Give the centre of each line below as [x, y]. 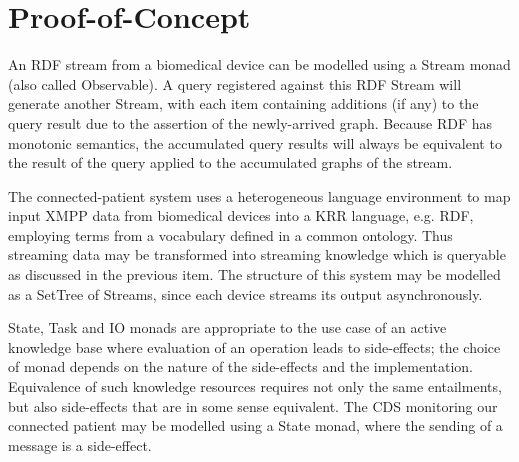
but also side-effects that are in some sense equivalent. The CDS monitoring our [253, 405]
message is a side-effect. [80, 444]
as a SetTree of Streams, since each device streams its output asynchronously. [245, 293]
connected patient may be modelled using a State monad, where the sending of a [255, 425]
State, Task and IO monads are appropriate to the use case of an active [227, 327]
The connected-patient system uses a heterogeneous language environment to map [259, 195]
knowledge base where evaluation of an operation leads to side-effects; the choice [254, 346]
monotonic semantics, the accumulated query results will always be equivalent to [255, 142]
